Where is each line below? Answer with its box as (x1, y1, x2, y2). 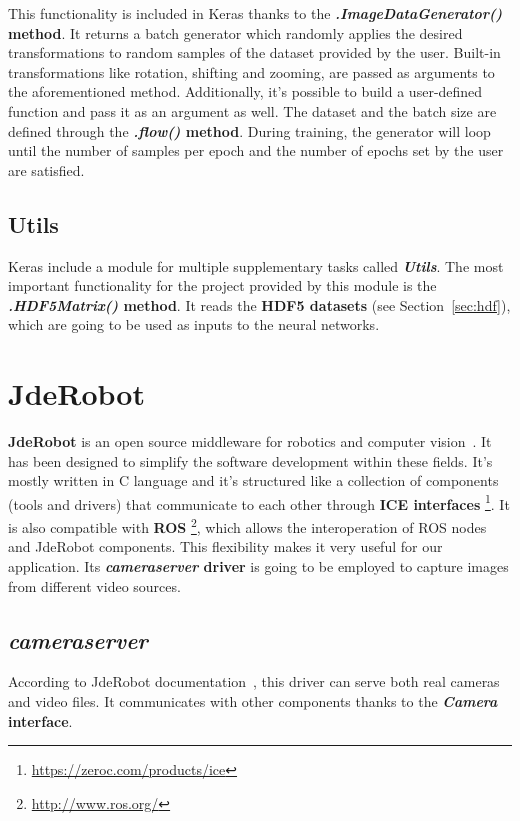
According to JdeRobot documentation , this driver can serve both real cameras (8, 671, 500, 692)
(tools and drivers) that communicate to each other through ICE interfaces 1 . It (8, 490, 510, 514)
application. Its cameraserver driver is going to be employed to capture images (8, 555, 509, 576)
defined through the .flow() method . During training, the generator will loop (8, 120, 491, 141)
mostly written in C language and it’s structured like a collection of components (8, 470, 499, 491)
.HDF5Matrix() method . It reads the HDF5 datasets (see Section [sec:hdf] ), (8, 294, 511, 315)
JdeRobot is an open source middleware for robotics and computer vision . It (8, 431, 492, 452)
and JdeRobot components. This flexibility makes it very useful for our (8, 536, 443, 557)
